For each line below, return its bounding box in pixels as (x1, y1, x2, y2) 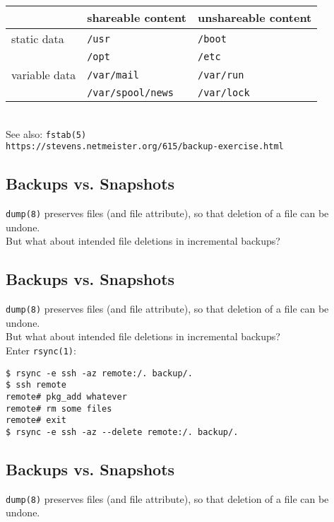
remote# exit (6, 415, 66, 426)
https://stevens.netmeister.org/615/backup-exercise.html (6, 141, 284, 152)
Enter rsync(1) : (6, 343, 76, 357)
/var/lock (198, 87, 250, 98)
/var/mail (87, 69, 139, 81)
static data (11, 30, 64, 47)
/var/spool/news (87, 87, 174, 98)
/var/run (198, 69, 244, 81)
